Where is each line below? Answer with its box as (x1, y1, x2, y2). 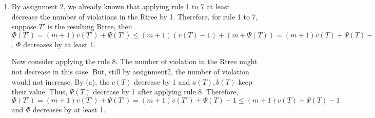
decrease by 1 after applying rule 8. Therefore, (93, 86, 239, 97)
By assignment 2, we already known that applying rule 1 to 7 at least (11, 1, 230, 11)
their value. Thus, (11, 86, 68, 97)
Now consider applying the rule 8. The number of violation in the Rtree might (11, 56, 258, 67)
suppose (11, 21, 36, 32)
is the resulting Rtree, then (47, 21, 132, 32)
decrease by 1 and (134, 76, 190, 87)
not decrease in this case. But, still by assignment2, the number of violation (11, 66, 249, 76)
